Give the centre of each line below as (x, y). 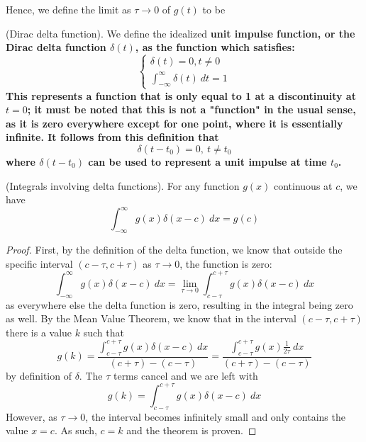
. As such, (76, 430)
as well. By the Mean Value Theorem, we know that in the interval (151, 318)
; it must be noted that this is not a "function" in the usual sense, (192, 109)
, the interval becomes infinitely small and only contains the (215, 416)
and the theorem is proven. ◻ (192, 430)
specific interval (39, 263)
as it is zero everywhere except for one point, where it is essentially (174, 123)
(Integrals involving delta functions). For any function (123, 185)
